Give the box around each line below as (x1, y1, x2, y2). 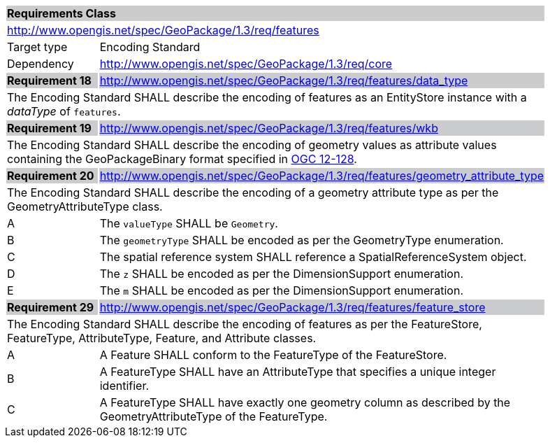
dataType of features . (7, 104, 121, 118)
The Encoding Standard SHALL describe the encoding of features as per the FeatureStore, (7, 317, 482, 331)
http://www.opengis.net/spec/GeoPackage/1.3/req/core (99, 57, 393, 71)
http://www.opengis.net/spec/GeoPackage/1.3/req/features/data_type (99, 73, 468, 87)
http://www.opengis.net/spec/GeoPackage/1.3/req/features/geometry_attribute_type (99, 169, 544, 183)
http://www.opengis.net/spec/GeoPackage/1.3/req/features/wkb (99, 121, 438, 135)
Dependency (7, 57, 74, 71)
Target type (7, 40, 68, 54)
